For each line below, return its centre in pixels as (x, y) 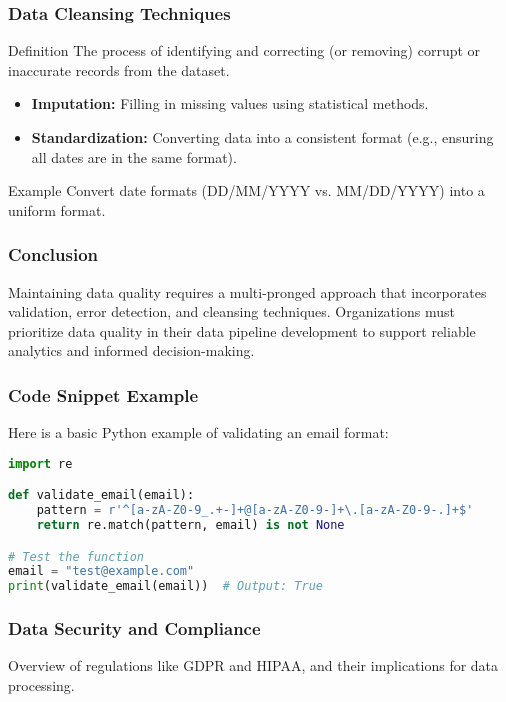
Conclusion (53, 254)
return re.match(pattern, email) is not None (190, 525)
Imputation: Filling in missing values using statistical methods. (230, 103)
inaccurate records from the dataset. (119, 69)
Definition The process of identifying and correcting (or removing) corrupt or (244, 50)
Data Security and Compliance (134, 628)
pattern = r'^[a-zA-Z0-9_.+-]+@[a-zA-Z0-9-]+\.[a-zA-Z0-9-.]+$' (255, 510)
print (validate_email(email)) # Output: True (166, 586)
